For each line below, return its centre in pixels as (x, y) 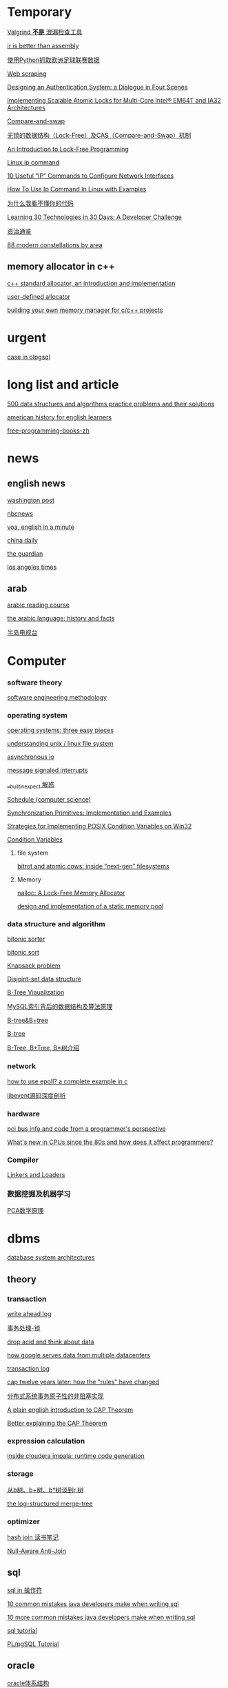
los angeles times (32, 567)
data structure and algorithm (56, 924)
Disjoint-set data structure (44, 979)
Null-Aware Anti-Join (37, 1551)
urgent (27, 337)
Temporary (40, 12)
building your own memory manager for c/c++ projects (85, 310)
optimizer (23, 1521)
